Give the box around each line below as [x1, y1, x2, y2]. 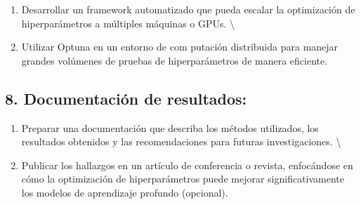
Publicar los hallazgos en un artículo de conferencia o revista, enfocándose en [21, 157, 353, 172]
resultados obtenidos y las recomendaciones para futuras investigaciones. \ [21, 134, 341, 149]
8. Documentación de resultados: [5, 87, 247, 109]
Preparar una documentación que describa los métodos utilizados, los [21, 120, 319, 135]
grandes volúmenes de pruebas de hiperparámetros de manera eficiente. [21, 53, 328, 67]
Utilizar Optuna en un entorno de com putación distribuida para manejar [21, 39, 339, 54]
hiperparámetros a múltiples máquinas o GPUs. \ [21, 15, 235, 30]
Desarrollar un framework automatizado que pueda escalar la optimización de [21, 2, 355, 16]
